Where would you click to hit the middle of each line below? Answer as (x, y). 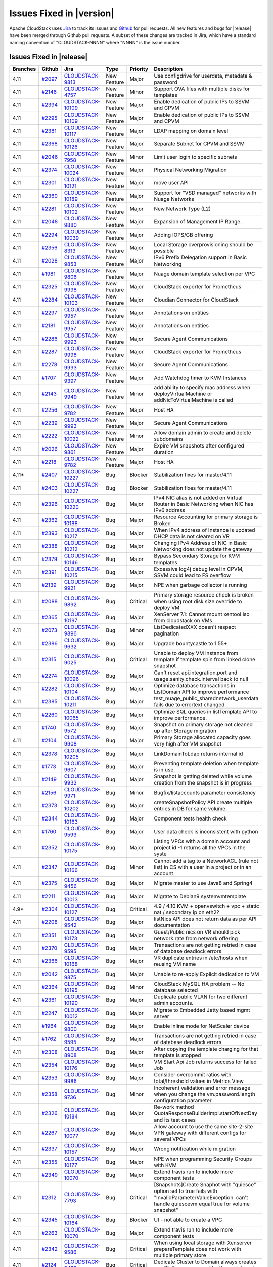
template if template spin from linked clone (204, 660)
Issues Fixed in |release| (49, 57)
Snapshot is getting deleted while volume (203, 776)
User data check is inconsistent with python (206, 832)
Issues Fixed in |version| (62, 13)
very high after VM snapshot (188, 744)
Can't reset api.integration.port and (196, 673)
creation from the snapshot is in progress (203, 783)
